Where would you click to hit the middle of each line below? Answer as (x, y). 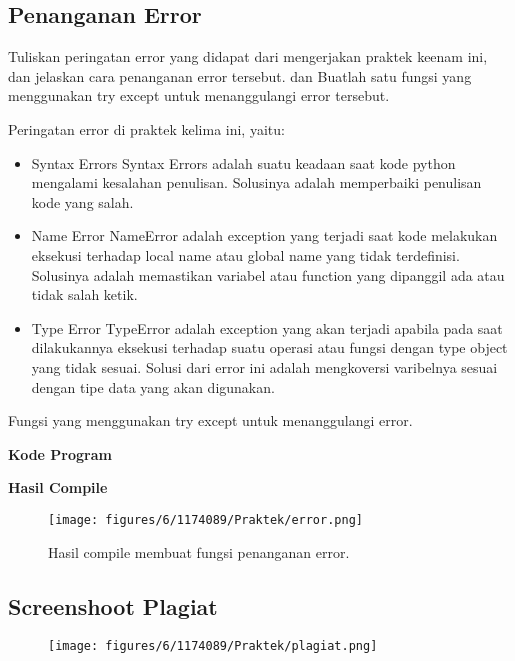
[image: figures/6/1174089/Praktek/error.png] (205, 519)
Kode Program (60, 453)
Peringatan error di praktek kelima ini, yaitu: (146, 128)
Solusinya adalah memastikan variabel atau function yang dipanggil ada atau (268, 274)
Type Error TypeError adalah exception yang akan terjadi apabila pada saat (267, 327)
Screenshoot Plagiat (113, 605)
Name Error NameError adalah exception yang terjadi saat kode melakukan (264, 235)
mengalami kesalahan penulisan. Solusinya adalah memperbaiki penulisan (256, 182)
